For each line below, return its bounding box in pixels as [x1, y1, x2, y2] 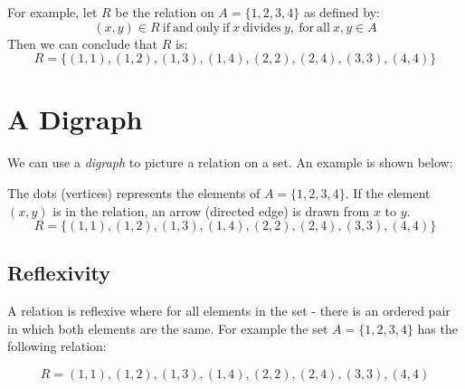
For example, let [7, 3, 98, 21]
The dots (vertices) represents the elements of [7, 183, 261, 202]
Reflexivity [7, 259, 111, 287]
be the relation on [115, 3, 214, 21]
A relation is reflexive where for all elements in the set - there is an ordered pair [7, 301, 451, 320]
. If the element [345, 183, 431, 202]
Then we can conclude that [7, 33, 158, 52]
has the [417, 318, 458, 337]
